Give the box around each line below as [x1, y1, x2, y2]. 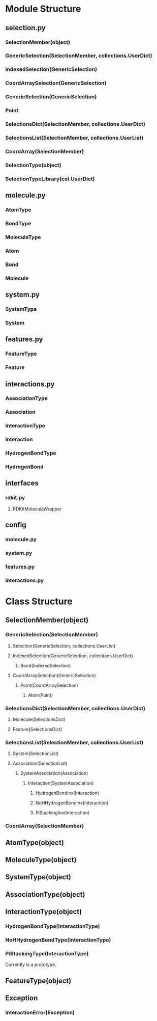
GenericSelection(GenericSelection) [5, 93, 97, 100]
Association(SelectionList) [12, 760, 68, 767]
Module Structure [5, 3, 81, 15]
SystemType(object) [5, 873, 72, 881]
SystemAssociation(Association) [20, 770, 88, 776]
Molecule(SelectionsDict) [12, 716, 66, 722]
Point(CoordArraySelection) [20, 682, 79, 688]
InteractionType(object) [5, 907, 82, 916]
